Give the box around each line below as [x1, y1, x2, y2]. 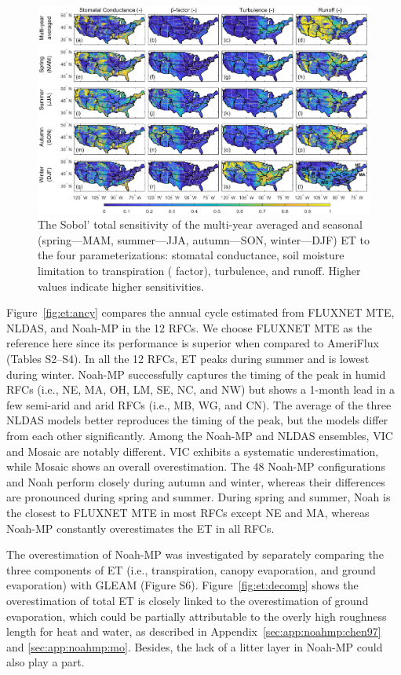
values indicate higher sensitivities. [38, 277, 204, 294]
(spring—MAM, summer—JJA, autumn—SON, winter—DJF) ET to [38, 231, 370, 248]
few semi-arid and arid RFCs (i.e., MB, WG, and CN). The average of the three [6, 396, 392, 413]
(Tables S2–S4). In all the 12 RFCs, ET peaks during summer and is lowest [6, 350, 370, 367]
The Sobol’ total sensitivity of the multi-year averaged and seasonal [38, 216, 363, 233]
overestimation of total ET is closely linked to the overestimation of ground [6, 592, 369, 608]
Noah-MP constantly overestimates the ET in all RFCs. [6, 519, 275, 536]
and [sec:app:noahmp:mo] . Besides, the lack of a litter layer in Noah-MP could [6, 638, 383, 655]
